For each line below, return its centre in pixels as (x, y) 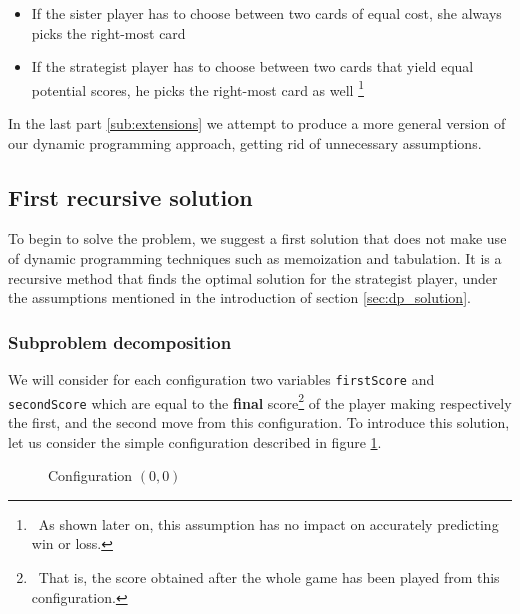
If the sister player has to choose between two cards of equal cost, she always (266, 13)
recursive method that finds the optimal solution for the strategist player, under (253, 277)
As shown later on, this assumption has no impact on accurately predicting (268, 523)
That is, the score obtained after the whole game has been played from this (269, 576)
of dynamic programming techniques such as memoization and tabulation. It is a (255, 258)
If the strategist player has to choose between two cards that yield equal (252, 66)
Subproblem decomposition (120, 341)
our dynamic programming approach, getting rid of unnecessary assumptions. (245, 142)
